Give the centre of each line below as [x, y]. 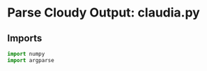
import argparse [31, 60]
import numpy [26, 54]
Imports [25, 38]
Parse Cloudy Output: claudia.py [103, 13]
